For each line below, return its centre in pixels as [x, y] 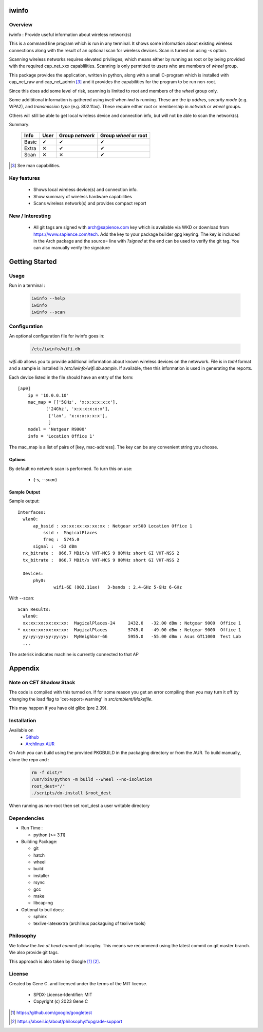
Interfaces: [32, 512]
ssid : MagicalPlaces [70, 533]
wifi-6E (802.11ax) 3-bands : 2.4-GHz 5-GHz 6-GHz [118, 587]
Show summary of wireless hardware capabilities [83, 196]
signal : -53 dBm [55, 546]
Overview [21, 25]
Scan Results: [34, 609]
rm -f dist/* [47, 772]
